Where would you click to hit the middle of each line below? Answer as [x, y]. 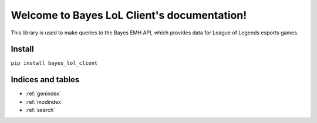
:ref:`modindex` [44, 101]
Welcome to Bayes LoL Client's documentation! [129, 15]
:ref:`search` [41, 110]
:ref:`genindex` [43, 94]
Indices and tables [45, 80]
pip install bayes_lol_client [54, 63]
